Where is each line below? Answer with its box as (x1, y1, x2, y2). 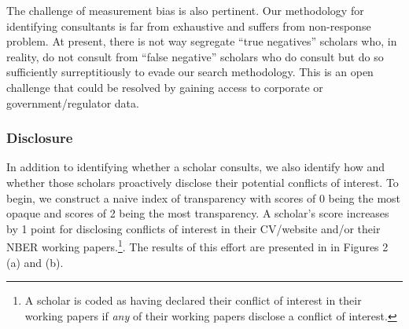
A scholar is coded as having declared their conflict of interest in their (24, 292, 362, 309)
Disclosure (6, 128, 73, 148)
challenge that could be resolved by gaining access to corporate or (6, 79, 323, 95)
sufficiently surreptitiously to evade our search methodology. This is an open (6, 64, 374, 80)
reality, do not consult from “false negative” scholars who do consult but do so (6, 48, 384, 64)
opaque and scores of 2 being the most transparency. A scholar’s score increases (6, 205, 389, 221)
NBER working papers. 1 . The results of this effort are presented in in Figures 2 (6, 236, 389, 254)
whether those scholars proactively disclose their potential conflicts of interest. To (6, 174, 399, 190)
